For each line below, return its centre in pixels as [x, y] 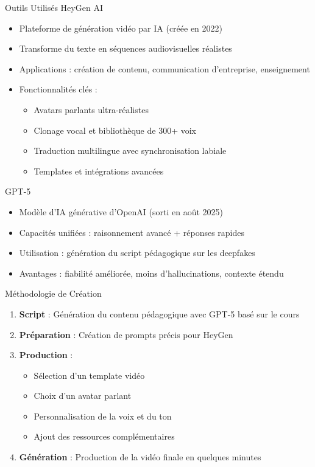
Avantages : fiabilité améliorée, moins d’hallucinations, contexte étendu [151, 273]
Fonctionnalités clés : [58, 89]
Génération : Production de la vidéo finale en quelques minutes [140, 457]
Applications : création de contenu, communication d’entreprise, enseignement [165, 68]
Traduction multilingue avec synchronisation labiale [130, 150]
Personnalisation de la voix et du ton [103, 416]
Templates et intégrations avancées [99, 171]
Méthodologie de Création [53, 293]
